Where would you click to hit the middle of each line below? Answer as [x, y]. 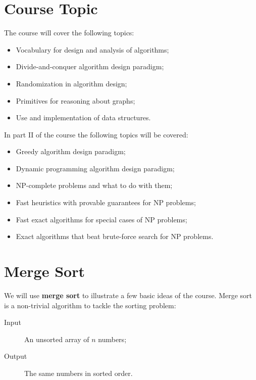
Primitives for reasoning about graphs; [75, 100]
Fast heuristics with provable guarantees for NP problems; [106, 202]
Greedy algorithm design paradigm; [71, 151]
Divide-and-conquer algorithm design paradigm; [90, 66]
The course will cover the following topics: [69, 33]
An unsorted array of [57, 339]
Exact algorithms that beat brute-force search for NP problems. [115, 236]
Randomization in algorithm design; [71, 83]
